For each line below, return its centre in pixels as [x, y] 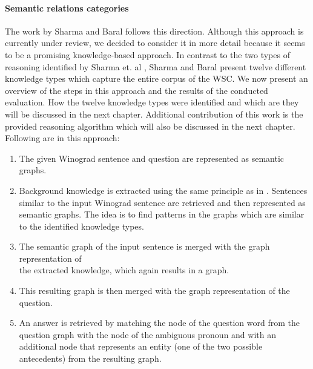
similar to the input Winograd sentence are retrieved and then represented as [162, 202]
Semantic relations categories [67, 8]
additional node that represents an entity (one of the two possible [141, 346]
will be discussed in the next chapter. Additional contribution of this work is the [154, 114]
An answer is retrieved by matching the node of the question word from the [159, 323]
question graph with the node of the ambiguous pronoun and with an [147, 334]
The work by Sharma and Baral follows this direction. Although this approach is [154, 31]
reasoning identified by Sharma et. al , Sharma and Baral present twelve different [156, 66]
